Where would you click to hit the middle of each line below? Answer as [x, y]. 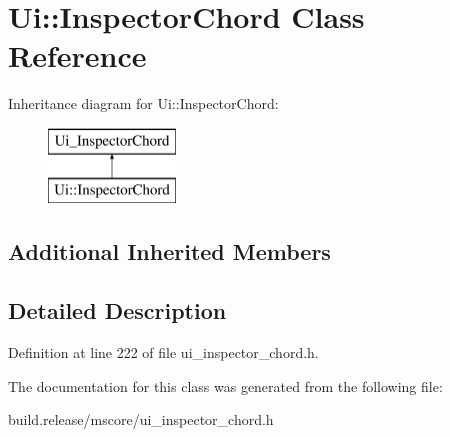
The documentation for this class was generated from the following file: [225, 385]
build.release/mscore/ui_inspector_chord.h [141, 419]
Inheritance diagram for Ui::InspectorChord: [143, 103]
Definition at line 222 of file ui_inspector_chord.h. [163, 352]
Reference [77, 55]
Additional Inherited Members [169, 251]
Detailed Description [117, 310]
